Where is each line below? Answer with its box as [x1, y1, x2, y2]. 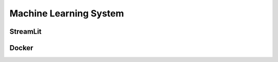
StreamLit [9, 27, 42, 36]
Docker [9, 44, 33, 52]
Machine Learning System [9, 8, 125, 19]
